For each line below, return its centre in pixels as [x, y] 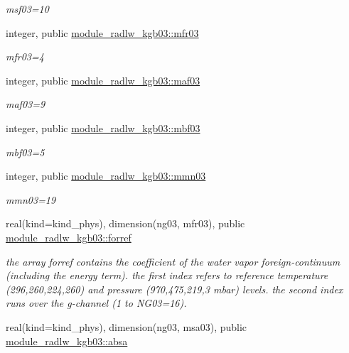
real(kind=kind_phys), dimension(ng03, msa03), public [127, 326]
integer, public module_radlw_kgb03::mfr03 [102, 32]
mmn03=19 [31, 199]
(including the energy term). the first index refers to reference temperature [167, 275]
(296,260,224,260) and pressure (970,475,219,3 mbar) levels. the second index [174, 289]
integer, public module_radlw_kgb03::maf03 [103, 80]
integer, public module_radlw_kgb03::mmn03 [106, 176]
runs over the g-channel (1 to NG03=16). [96, 303]
